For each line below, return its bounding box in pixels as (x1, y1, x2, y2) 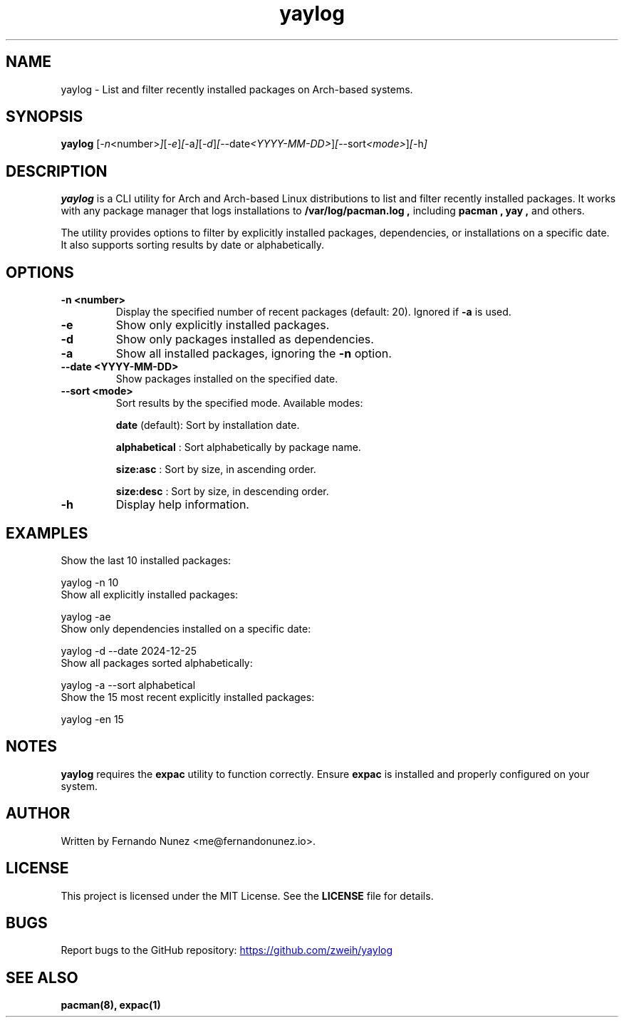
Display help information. (115, 497, 249, 512)
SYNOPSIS (6, 108, 83, 126)
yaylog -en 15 (61, 712, 124, 725)
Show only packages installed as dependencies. (115, 332, 374, 347)
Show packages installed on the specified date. (115, 373, 338, 385)
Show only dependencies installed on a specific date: (61, 622, 311, 635)
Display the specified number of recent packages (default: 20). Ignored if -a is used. (115, 306, 511, 318)
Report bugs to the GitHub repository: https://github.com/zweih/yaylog (61, 944, 393, 957)
